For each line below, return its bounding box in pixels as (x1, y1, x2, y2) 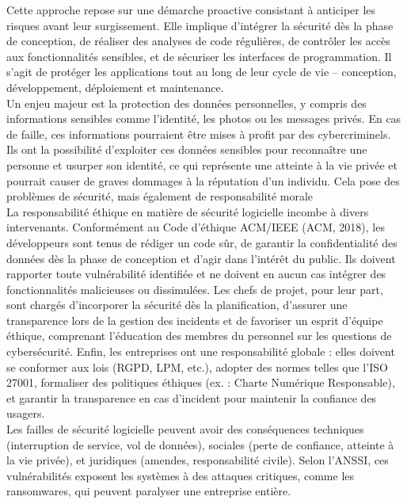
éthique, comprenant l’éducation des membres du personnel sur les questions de (6, 327, 392, 344)
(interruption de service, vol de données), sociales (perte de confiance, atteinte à (6, 436, 394, 452)
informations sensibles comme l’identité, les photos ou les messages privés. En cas (6, 110, 401, 127)
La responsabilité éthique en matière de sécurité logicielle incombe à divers (6, 203, 369, 220)
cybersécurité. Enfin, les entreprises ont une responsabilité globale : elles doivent (6, 343, 395, 360)
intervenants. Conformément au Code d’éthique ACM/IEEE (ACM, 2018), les (6, 219, 385, 235)
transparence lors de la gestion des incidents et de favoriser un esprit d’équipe (6, 311, 383, 328)
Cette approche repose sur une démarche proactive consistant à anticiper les (6, 2, 376, 17)
